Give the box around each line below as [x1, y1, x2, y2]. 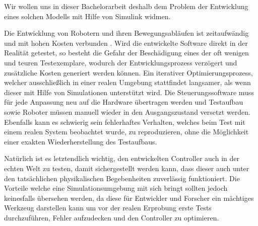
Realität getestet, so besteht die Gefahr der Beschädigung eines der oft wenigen [4, 47, 249, 58]
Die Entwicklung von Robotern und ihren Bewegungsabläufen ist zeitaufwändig [4, 28, 249, 38]
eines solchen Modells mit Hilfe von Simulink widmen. [4, 11, 171, 21]
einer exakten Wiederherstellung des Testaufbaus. [4, 136, 157, 146]
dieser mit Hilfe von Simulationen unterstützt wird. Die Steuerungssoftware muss [4, 87, 254, 97]
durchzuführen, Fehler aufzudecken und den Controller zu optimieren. [4, 212, 219, 222]
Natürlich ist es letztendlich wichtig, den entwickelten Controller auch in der [4, 153, 239, 164]
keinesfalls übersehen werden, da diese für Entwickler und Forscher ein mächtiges [4, 192, 254, 203]
